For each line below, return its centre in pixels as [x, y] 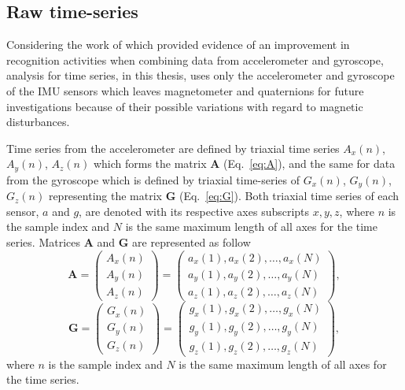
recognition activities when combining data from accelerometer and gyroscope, [195, 59]
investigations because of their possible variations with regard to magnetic [185, 106]
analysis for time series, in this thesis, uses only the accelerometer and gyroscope [201, 75]
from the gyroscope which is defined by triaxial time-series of [153, 179]
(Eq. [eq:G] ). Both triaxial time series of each [289, 196]
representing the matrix [105, 196]
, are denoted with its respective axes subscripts [194, 211]
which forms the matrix [150, 163]
